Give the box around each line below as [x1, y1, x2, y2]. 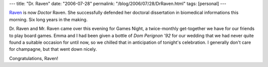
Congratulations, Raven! [9, 55, 59, 61]
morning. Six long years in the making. [9, 16, 88, 22]
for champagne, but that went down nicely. [9, 46, 97, 52]
